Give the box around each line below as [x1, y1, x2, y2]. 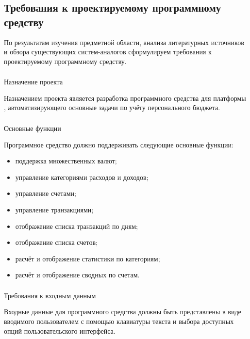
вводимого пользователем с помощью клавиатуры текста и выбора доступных [4, 316, 234, 326]
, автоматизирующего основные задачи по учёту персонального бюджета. [4, 102, 220, 113]
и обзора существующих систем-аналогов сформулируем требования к [4, 47, 212, 57]
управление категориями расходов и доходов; [15, 172, 149, 182]
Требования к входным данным [4, 290, 96, 300]
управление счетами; [15, 188, 76, 198]
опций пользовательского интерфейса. [4, 325, 116, 336]
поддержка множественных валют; [15, 156, 117, 166]
